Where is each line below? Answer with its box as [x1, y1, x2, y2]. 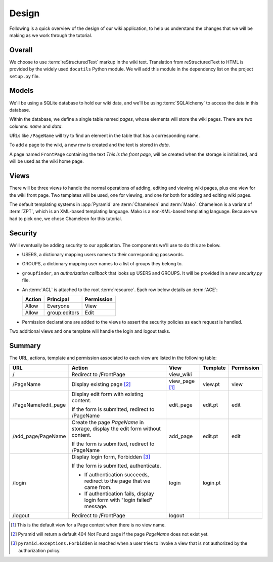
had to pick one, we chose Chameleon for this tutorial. [9, 216, 122, 222]
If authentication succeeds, [84, 471, 149, 478]
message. [84, 503, 108, 510]
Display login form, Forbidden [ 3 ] [71, 453, 151, 460]
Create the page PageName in [71, 418, 144, 426]
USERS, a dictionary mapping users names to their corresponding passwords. [22, 252, 184, 258]
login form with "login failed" [84, 496, 153, 503]
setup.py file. [9, 73, 40, 79]
